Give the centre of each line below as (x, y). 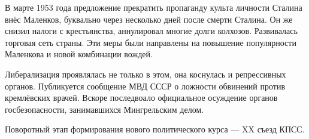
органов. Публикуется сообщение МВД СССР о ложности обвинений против (145, 86)
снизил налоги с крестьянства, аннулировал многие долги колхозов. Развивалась (151, 31)
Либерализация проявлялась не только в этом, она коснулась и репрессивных (146, 74)
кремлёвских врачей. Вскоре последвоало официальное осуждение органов (141, 98)
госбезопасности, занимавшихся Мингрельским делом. (104, 109)
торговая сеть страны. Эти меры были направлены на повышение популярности (151, 42)
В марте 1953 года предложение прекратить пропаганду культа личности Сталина (154, 7)
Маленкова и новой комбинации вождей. (79, 54)
